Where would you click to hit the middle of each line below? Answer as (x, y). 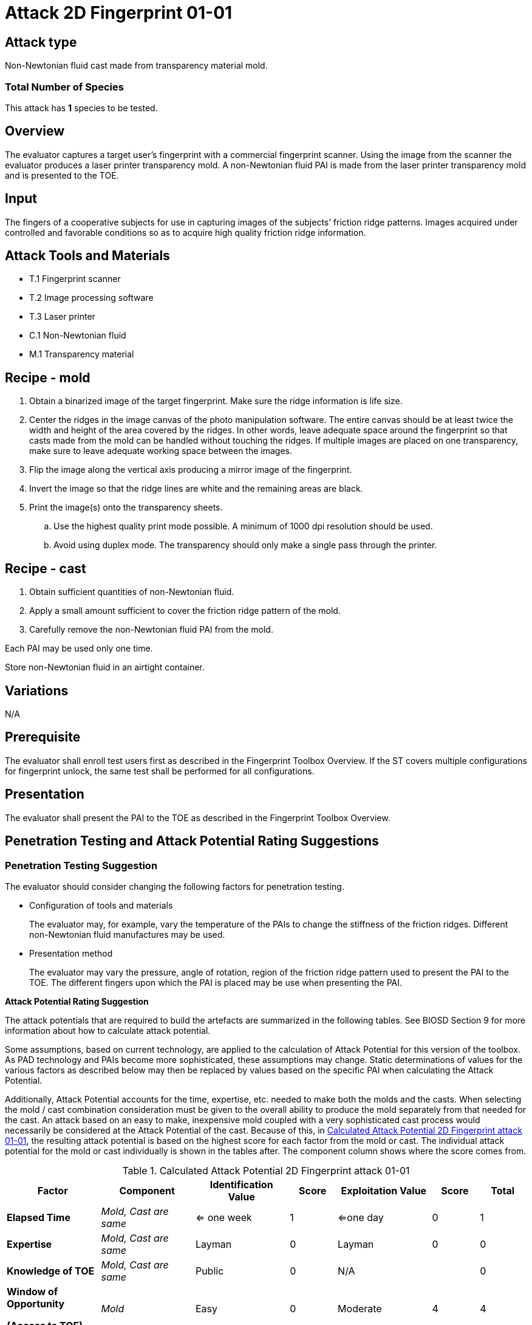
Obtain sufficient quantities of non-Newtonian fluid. (132, 592)
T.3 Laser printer (62, 317)
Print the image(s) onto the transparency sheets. (126, 508)
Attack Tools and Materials (87, 256)
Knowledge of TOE (51, 1271)
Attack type (41, 42)
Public (210, 1271)
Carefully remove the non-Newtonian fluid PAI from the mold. (151, 630)
